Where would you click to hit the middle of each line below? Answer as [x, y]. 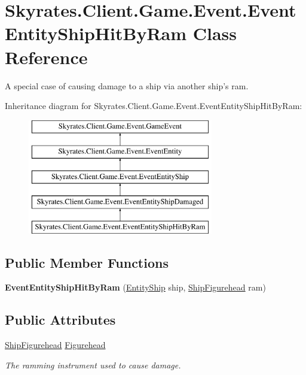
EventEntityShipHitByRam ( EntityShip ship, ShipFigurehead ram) [135, 287]
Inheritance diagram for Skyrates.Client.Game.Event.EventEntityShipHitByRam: [154, 106]
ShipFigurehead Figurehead [55, 345]
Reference [46, 57]
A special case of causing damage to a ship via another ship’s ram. [127, 85]
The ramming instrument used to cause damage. [93, 365]
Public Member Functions [87, 262]
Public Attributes [60, 320]
